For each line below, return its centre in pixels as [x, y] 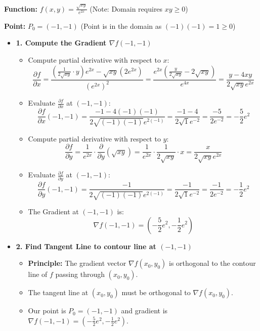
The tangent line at [58, 292]
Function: [21, 8]
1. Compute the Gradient [61, 43]
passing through [80, 274]
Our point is [47, 311]
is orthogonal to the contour [212, 263]
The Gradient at [53, 211]
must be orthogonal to [156, 292]
